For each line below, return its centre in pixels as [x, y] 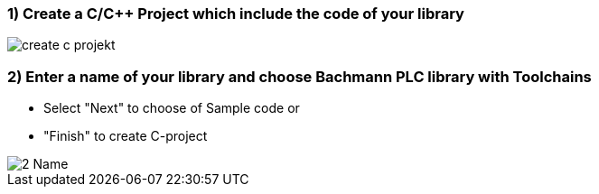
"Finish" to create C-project [126, 136]
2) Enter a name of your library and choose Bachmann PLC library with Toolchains [299, 76]
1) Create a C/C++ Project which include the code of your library [236, 14]
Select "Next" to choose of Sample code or [172, 108]
